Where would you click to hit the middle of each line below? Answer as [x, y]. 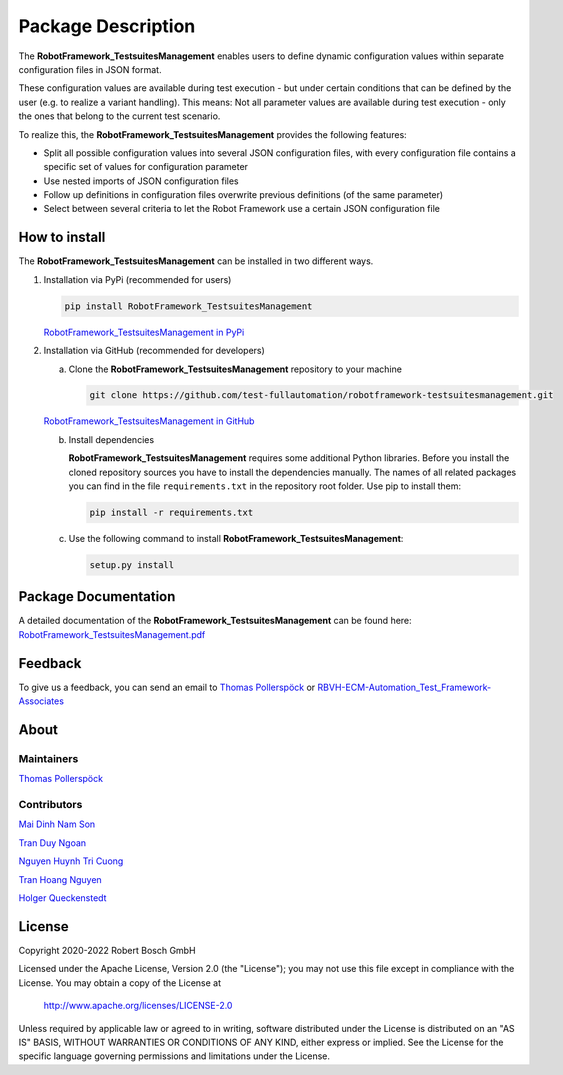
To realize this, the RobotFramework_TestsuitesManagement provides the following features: [212, 134]
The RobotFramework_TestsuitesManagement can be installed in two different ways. [196, 261]
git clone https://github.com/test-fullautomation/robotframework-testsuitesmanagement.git [321, 395]
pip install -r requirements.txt [171, 513]
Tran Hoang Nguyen [60, 879]
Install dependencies [111, 439]
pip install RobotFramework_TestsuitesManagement [188, 306]
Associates [41, 701]
